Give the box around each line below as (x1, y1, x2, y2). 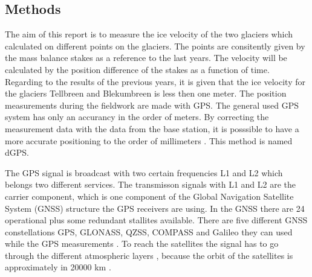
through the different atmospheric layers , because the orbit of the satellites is (5, 249, 293, 261)
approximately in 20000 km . (5, 261, 111, 273)
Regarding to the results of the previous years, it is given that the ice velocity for (5, 75, 305, 88)
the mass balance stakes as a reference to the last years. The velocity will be (5, 51, 287, 64)
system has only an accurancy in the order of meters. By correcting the (5, 110, 269, 123)
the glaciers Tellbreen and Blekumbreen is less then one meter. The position (5, 87, 287, 100)
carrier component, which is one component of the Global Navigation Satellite (5, 189, 294, 202)
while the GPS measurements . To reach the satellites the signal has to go (5, 237, 279, 250)
